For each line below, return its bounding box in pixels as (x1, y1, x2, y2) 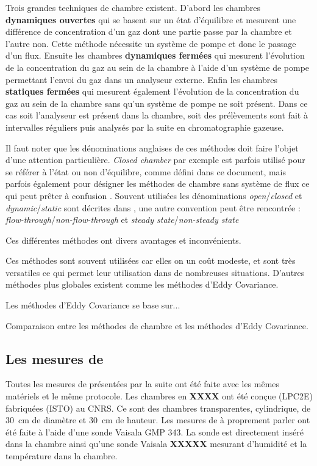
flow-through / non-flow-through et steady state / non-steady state (5, 213, 239, 226)
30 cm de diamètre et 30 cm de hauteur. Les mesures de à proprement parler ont (5, 413, 310, 426)
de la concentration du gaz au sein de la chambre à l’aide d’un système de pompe (5, 60, 310, 73)
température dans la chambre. (5, 450, 118, 462)
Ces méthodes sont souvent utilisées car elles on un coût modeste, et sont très (5, 254, 296, 267)
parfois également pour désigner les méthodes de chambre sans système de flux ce (5, 177, 310, 190)
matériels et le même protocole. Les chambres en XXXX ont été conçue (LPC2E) (5, 390, 313, 402)
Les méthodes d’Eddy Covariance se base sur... (5, 299, 180, 311)
